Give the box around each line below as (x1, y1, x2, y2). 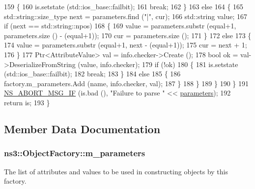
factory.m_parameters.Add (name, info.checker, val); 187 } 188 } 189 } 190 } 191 (4, 78, 249, 88)
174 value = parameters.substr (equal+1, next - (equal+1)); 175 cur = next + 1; (4, 40, 247, 50)
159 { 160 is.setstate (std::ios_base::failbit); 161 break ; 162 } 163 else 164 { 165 (4, 1, 244, 11)
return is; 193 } (4, 97, 50, 107)
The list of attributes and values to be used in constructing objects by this (4, 166, 228, 176)
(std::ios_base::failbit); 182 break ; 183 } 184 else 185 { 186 (4, 69, 181, 79)
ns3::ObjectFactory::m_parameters (4, 147, 145, 159)
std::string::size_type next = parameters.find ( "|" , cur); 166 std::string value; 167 (4, 11, 247, 21)
